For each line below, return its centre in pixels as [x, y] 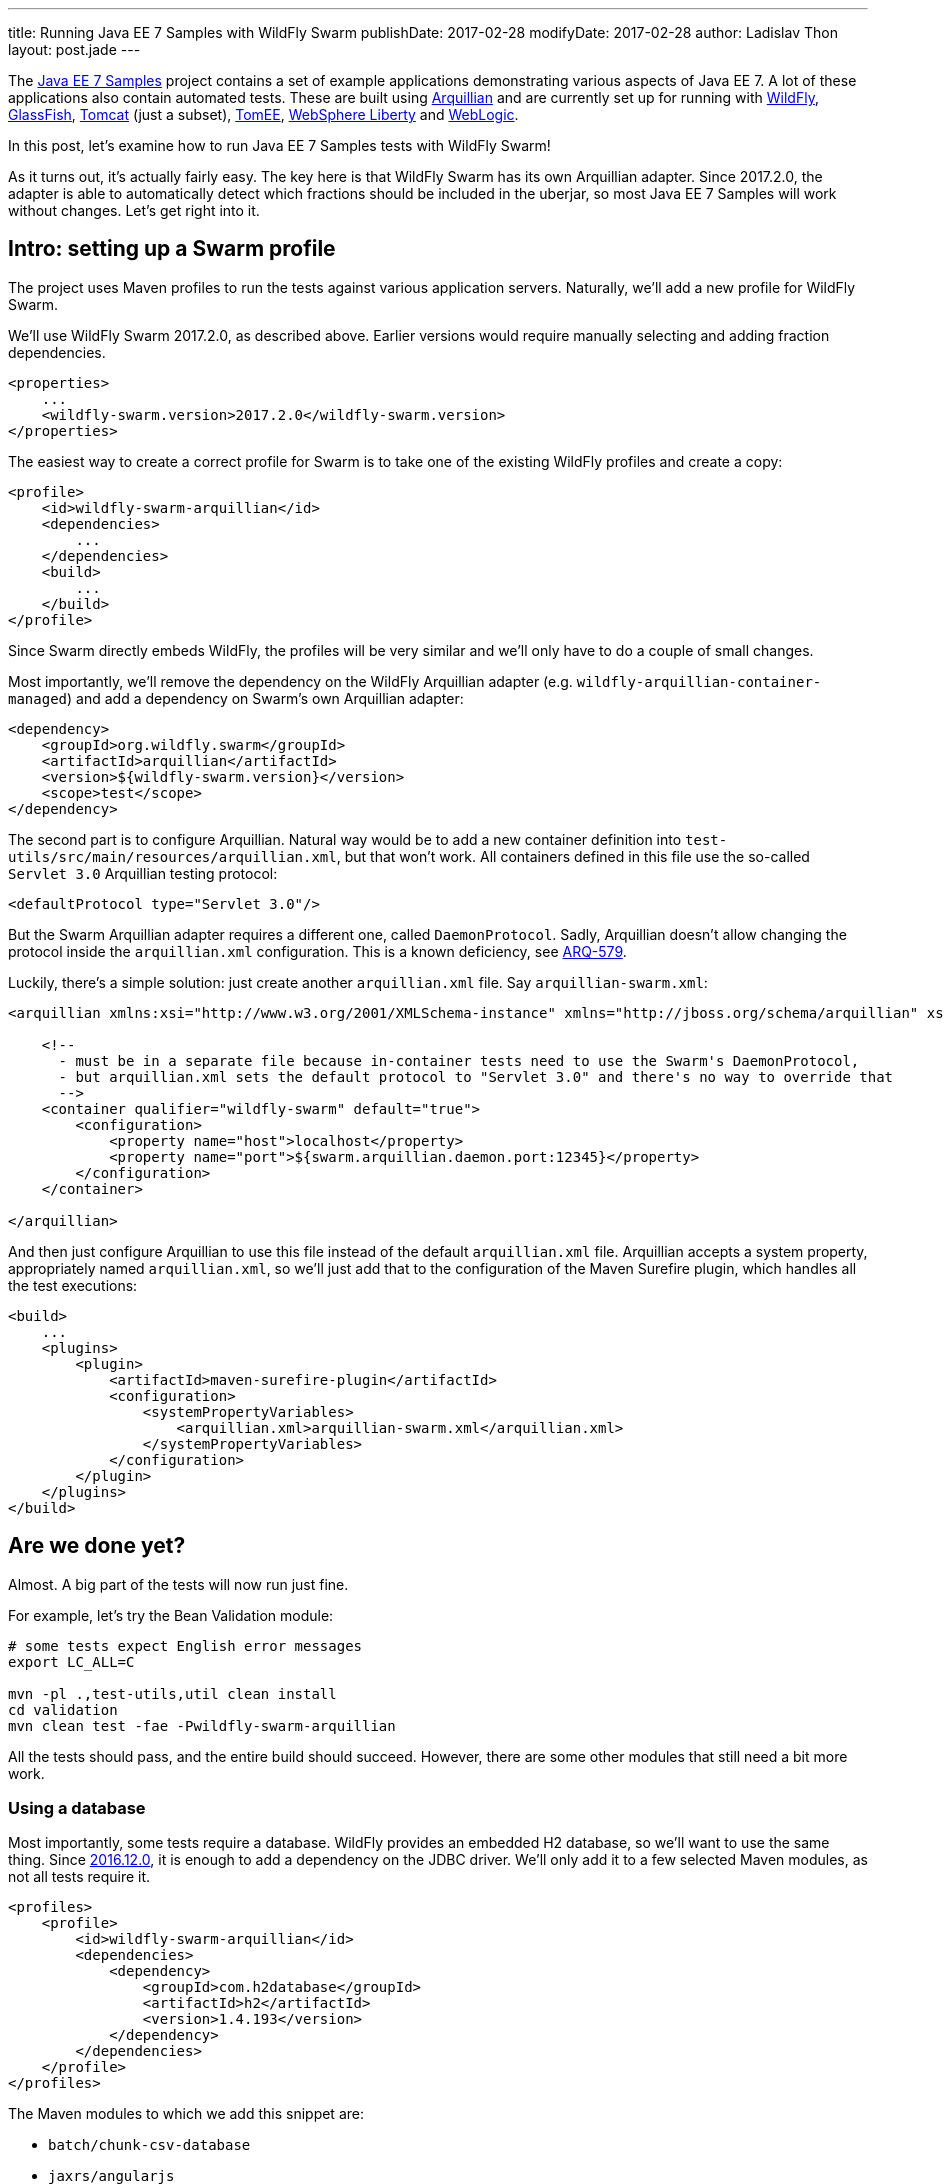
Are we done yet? [97, 1546]
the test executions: [73, 1285]
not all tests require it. [79, 1877]
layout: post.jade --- [74, 49]
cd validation [63, 1709]
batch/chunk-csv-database [149, 2145]
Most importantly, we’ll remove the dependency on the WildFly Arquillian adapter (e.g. [290, 681]
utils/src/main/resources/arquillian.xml [172, 856]
